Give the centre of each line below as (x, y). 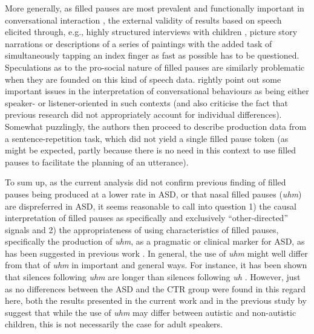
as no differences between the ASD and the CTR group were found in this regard (155, 288)
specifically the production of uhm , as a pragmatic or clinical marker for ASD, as (155, 241)
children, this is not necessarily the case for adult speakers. (114, 324)
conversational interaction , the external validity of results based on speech (143, 20)
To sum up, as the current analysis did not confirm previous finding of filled (146, 182)
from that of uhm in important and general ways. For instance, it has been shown (156, 265)
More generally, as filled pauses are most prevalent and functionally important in (155, 8)
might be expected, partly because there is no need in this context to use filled (151, 150)
